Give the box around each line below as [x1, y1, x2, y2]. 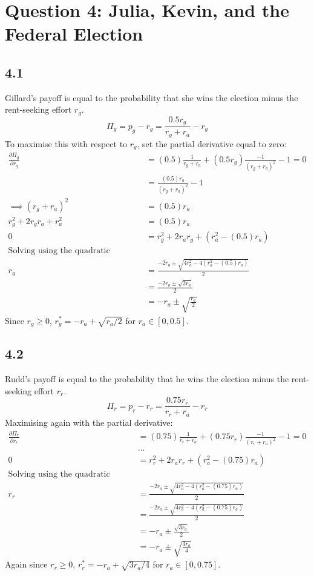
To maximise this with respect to [5, 137, 128, 150]
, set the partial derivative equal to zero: [137, 137, 287, 150]
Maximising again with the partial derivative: [5, 415, 173, 428]
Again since [5, 558, 48, 571]
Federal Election [5, 21, 143, 46]
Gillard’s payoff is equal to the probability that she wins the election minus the [5, 91, 298, 104]
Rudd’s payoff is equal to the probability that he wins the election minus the [5, 372, 289, 385]
